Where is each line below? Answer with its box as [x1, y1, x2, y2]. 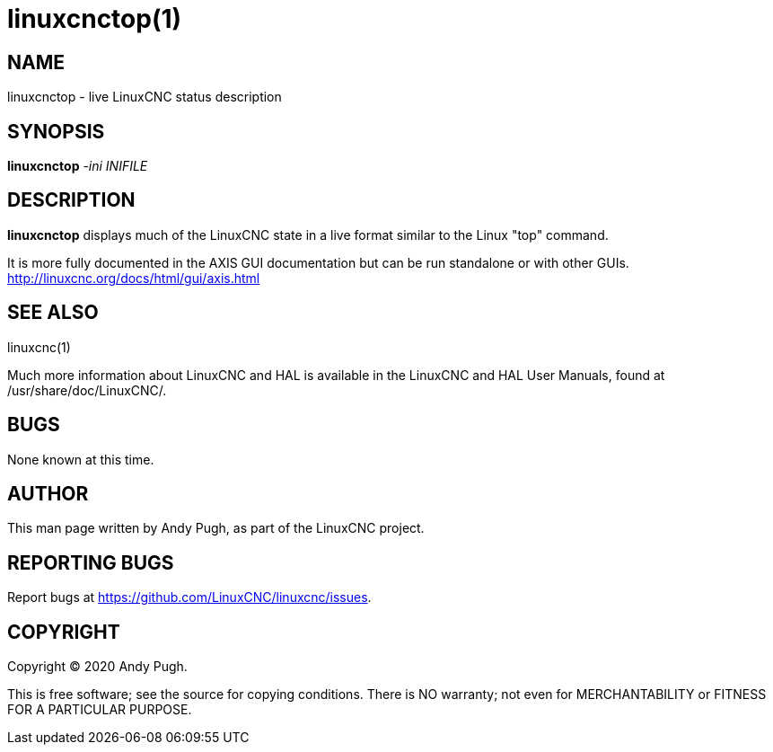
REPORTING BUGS [7, 551, 174, 574]
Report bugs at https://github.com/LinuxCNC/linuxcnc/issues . [7, 589, 372, 606]
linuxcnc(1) [7, 339, 71, 355]
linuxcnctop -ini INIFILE [7, 158, 148, 174]
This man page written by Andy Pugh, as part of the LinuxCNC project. [7, 520, 425, 536]
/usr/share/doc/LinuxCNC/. [7, 382, 167, 398]
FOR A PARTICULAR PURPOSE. [7, 702, 192, 718]
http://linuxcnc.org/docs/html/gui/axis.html [7, 270, 260, 286]
